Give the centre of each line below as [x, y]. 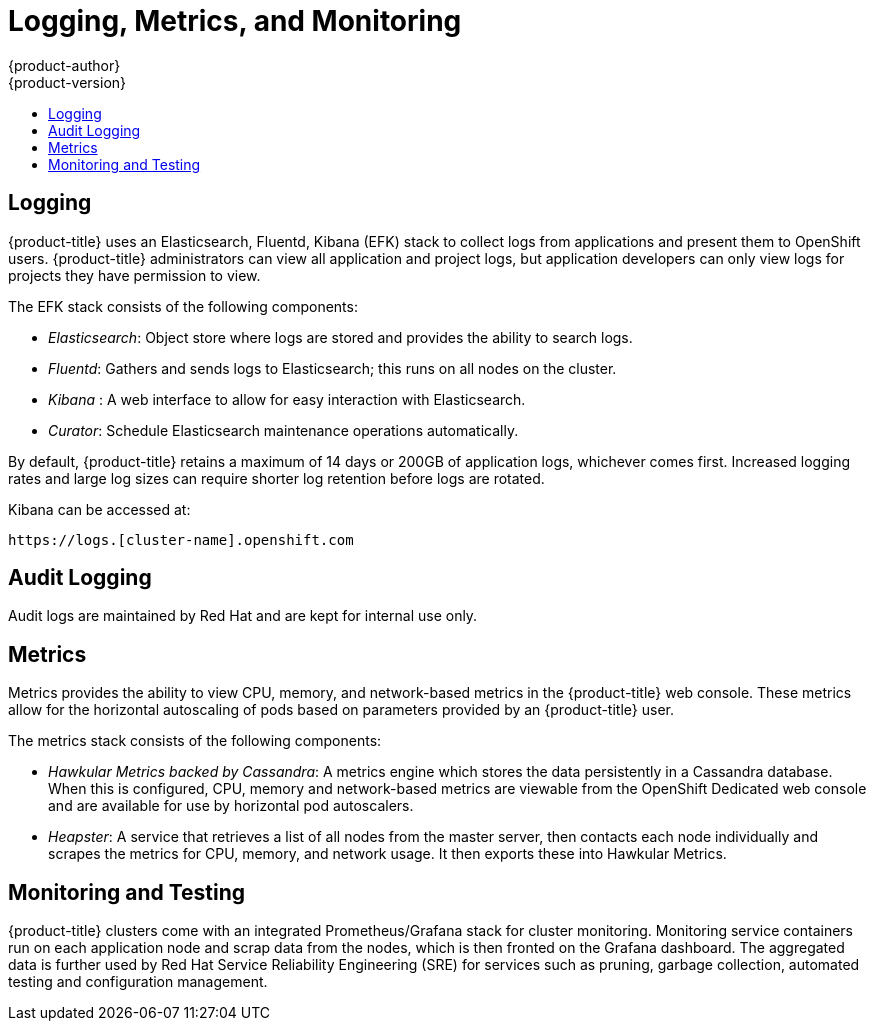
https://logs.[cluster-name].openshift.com [181, 539]
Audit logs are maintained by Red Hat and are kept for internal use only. [243, 616]
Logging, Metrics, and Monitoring [235, 21]
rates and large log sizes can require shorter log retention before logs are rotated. [276, 478]
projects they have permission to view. [134, 275]
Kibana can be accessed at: [99, 509]
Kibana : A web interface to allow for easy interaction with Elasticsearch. [287, 399]
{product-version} [67, 82]
